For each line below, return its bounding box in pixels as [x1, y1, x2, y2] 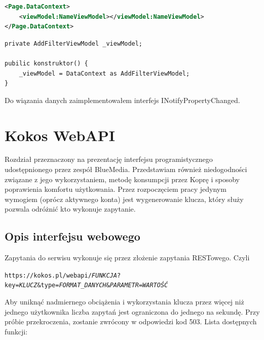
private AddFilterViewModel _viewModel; [5, 40, 143, 47]
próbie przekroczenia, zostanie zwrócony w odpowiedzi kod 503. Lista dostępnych [5, 316, 257, 327]
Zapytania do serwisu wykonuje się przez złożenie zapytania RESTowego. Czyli [5, 252, 250, 263]
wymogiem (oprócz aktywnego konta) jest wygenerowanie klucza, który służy [5, 193, 244, 204]
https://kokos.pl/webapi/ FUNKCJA [5, 271, 117, 279]
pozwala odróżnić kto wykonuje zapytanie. [5, 203, 136, 214]
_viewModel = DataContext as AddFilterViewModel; [19, 70, 190, 77]
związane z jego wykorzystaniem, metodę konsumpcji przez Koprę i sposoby [5, 174, 240, 184]
